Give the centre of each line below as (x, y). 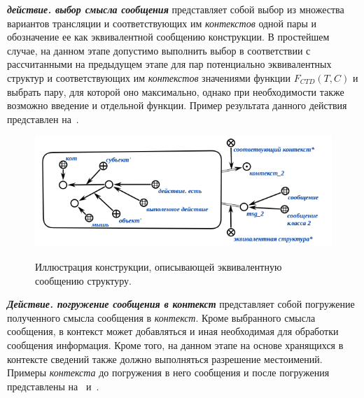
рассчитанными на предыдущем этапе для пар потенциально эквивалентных (169, 64)
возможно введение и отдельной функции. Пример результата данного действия (177, 105)
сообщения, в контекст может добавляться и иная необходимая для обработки (173, 331)
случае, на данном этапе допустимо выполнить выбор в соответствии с (159, 50)
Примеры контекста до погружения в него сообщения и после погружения (168, 372)
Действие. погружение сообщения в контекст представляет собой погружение (181, 304)
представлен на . (43, 119)
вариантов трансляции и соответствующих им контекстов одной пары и (162, 23)
